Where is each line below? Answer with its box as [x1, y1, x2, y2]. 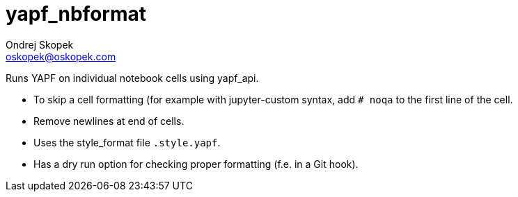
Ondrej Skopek [6, 38, 74, 51]
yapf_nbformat [6, 2, 146, 26]
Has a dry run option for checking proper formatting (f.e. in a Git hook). [33, 157, 359, 170]
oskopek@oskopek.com [6, 50, 116, 62]
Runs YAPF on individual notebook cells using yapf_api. [6, 71, 259, 84]
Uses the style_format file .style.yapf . [33, 136, 221, 148]
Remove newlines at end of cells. [33, 114, 185, 127]
